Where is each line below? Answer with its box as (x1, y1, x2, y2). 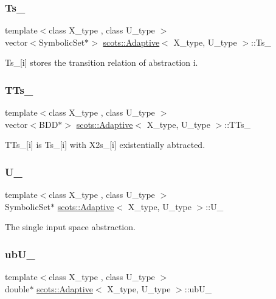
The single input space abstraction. (5, 220, 136, 233)
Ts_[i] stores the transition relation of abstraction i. (5, 56, 198, 69)
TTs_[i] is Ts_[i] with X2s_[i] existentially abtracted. (5, 138, 205, 151)
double (5, 282, 30, 295)
